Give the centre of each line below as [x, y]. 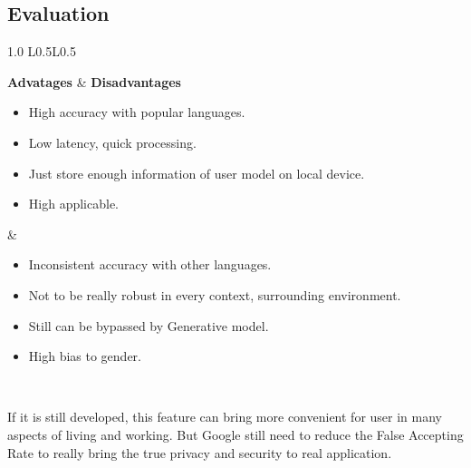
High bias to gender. [85, 356]
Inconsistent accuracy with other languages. [150, 264]
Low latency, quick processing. [112, 142]
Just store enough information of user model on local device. [197, 173]
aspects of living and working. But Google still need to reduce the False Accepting [235, 434]
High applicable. [73, 204]
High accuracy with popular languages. [137, 112]
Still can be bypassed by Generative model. [149, 325]
